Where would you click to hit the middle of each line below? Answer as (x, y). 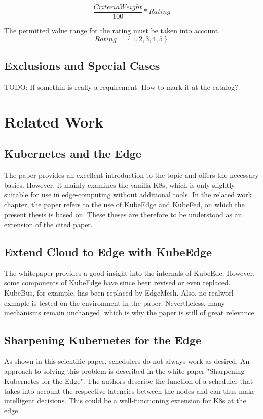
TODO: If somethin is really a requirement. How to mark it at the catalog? (121, 86)
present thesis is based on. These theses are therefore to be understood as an (123, 214)
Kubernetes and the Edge (73, 154)
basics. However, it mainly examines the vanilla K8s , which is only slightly (120, 184)
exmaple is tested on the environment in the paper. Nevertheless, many (115, 302)
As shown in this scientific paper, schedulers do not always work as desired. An (127, 361)
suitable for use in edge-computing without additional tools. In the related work (128, 195)
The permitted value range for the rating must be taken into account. (112, 31)
